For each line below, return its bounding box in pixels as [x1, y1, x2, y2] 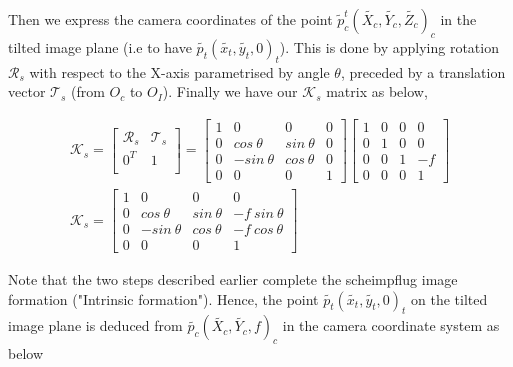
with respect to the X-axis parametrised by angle [29, 61, 330, 82]
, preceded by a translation [340, 61, 506, 82]
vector [8, 81, 46, 102]
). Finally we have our [162, 81, 298, 102]
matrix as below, [326, 81, 428, 102]
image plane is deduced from [8, 315, 183, 336]
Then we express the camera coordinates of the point [8, 9, 333, 29]
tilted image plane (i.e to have [8, 36, 192, 57]
